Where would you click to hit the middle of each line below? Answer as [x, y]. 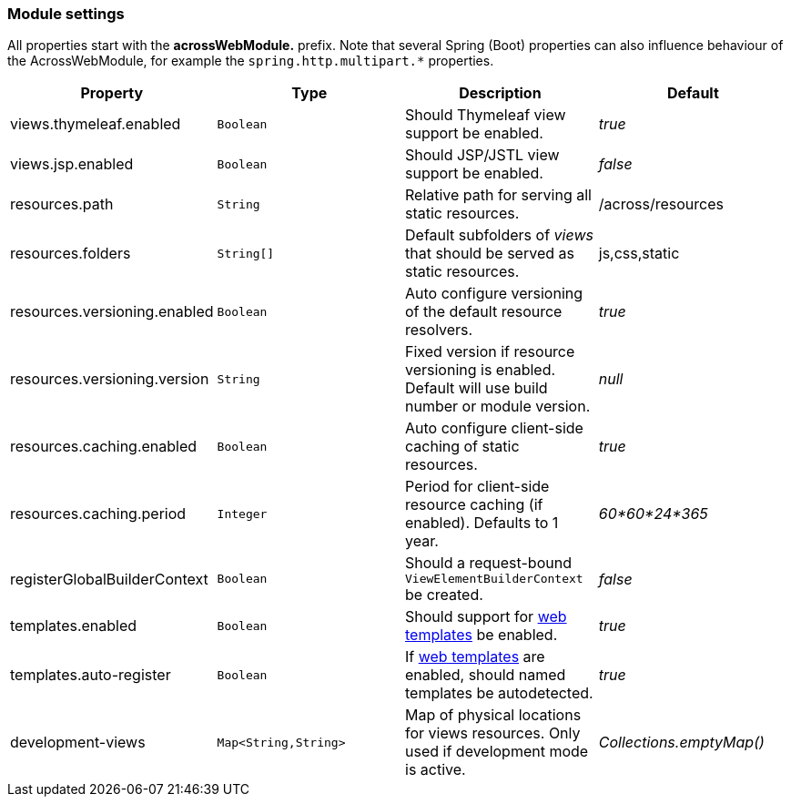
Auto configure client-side [494, 428]
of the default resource [484, 312]
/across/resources [661, 204]
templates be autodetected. [499, 693]
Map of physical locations [493, 715]
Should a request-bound [488, 563]
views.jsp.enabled [72, 164]
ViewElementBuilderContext [494, 579]
